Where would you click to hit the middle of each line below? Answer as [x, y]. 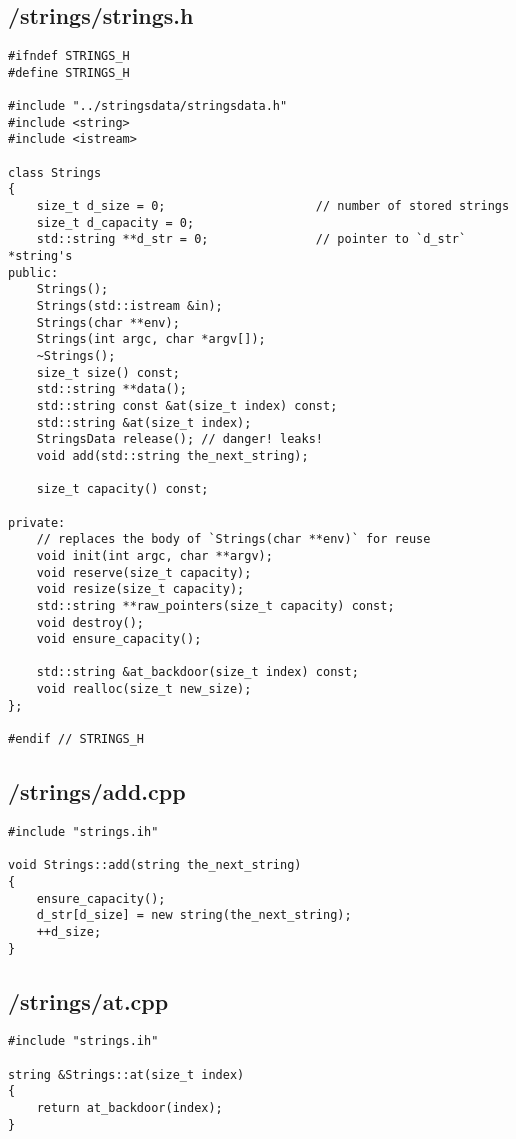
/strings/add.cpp [97, 791]
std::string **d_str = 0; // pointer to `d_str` [251, 239]
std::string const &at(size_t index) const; [187, 405]
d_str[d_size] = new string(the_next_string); [194, 915]
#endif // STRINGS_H [76, 739]
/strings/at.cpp [88, 1000]
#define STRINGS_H [69, 72]
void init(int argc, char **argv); [154, 555]
